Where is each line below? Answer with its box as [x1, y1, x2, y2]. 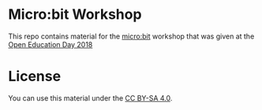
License [8, 68, 62, 86]
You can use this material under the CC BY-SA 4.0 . [8, 93, 173, 103]
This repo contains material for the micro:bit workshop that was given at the [8, 31, 255, 41]
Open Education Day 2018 [8, 39, 93, 49]
